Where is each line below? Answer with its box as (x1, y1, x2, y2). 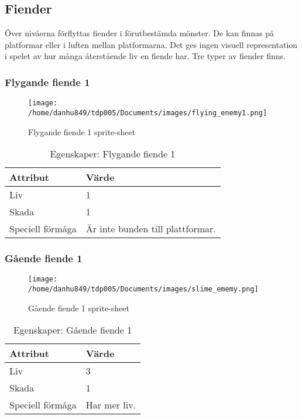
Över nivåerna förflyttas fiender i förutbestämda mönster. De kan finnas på (5, 27, 274, 39)
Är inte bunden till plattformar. (85, 222, 216, 236)
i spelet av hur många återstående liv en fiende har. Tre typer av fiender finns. (5, 50, 286, 62)
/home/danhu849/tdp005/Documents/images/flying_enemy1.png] (28, 108, 267, 117)
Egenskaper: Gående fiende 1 (13, 323, 132, 337)
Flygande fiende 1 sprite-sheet (28, 125, 136, 138)
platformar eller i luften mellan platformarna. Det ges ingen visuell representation (5, 38, 298, 50)
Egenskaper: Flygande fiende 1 (50, 147, 176, 161)
